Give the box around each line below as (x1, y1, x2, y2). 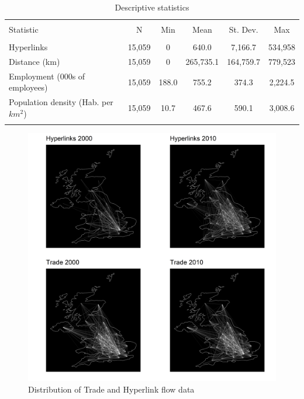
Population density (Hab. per (9, 96, 113, 108)
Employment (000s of (9, 70, 85, 82)
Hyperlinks (9, 41, 48, 53)
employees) (9, 81, 48, 93)
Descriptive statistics (115, 1, 189, 13)
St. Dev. (229, 23, 258, 36)
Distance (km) (9, 55, 60, 68)
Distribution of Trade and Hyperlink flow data (28, 383, 195, 395)
